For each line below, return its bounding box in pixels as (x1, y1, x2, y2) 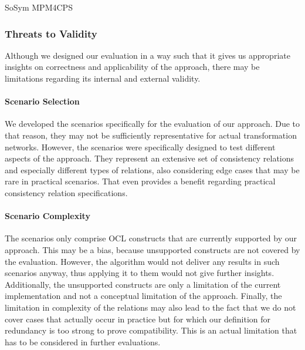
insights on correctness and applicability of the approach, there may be (5, 60, 260, 73)
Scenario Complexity (5, 210, 90, 222)
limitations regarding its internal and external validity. (5, 72, 201, 84)
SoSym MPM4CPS (5, 1, 73, 13)
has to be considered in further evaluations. (5, 335, 161, 348)
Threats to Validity (5, 26, 97, 41)
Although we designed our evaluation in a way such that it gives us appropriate (5, 49, 290, 61)
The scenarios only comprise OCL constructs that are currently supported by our (5, 232, 297, 244)
